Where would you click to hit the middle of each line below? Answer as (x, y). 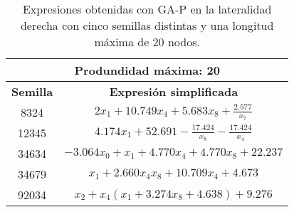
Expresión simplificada (174, 91)
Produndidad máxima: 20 (147, 70)
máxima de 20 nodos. (147, 42)
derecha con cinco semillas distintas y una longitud (147, 25)
